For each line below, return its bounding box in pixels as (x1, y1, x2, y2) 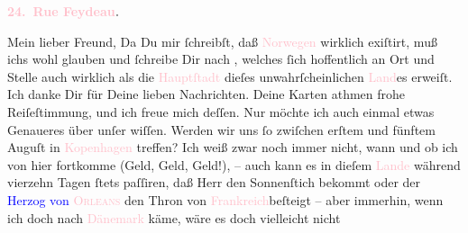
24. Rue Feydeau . (7, 2, 120, 20)
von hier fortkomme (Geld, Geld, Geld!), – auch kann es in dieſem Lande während (7, 155, 461, 174)
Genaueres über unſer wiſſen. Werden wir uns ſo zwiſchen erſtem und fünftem (7, 120, 436, 139)
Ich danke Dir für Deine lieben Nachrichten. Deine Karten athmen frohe (7, 85, 406, 103)
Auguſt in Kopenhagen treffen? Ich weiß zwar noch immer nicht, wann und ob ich (7, 138, 458, 157)
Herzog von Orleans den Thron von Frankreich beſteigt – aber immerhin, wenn (7, 190, 444, 209)
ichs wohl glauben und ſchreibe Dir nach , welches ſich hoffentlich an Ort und (7, 49, 435, 68)
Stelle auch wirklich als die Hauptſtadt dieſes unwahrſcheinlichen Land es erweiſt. (7, 67, 453, 85)
